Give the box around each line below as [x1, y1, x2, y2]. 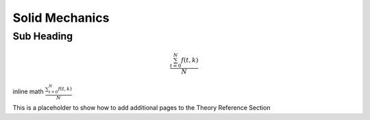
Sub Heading [12, 30, 73, 42]
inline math [12, 87, 44, 95]
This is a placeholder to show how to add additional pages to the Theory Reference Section [12, 104, 271, 112]
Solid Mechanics [12, 10, 110, 25]
